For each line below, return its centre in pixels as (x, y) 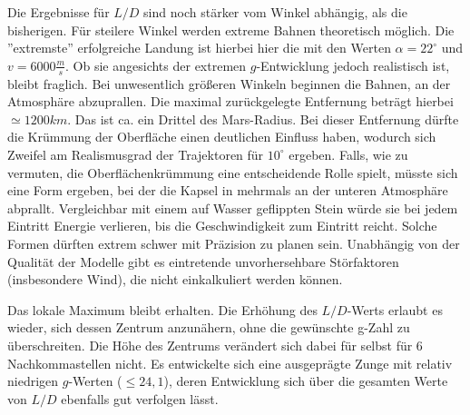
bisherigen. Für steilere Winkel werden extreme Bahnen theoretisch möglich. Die (231, 30)
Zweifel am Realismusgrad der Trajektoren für (136, 154)
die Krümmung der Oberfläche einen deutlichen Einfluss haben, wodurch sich (222, 137)
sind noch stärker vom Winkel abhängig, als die (275, 12)
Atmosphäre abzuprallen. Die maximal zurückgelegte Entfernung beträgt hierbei (230, 101)
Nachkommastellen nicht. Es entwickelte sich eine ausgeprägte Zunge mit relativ (230, 363)
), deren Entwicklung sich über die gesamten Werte (306, 381)
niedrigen (33, 381)
